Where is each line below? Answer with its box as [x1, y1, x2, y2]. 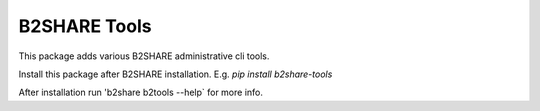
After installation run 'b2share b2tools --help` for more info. [18, 86, 264, 99]
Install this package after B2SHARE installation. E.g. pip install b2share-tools [18, 68, 333, 80]
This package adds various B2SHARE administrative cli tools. [18, 50, 270, 62]
